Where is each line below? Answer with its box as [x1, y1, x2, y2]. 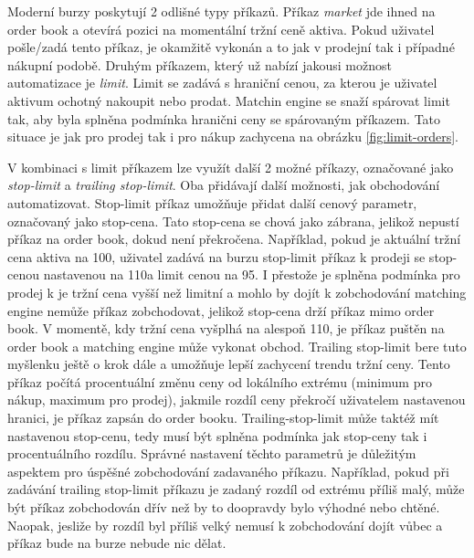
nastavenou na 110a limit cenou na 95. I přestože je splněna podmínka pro [43, 265, 460, 284]
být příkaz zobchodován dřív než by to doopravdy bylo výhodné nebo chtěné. [7, 498, 440, 517]
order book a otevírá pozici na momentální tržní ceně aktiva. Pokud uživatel [7, 19, 435, 38]
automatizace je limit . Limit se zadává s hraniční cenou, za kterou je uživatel [7, 73, 437, 92]
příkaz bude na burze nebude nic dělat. [7, 533, 226, 553]
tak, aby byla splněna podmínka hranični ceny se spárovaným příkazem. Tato [7, 109, 441, 128]
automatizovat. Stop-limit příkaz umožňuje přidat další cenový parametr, [7, 193, 417, 212]
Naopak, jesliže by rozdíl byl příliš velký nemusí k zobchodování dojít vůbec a [7, 515, 443, 534]
